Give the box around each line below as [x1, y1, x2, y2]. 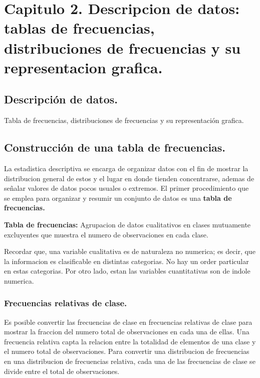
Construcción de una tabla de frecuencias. [4, 140, 226, 155]
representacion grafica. [4, 57, 163, 77]
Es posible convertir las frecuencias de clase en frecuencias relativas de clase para [4, 316, 252, 327]
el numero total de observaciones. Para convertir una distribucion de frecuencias [4, 346, 249, 356]
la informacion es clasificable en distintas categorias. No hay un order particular [4, 256, 249, 266]
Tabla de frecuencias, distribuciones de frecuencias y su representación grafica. [4, 115, 244, 125]
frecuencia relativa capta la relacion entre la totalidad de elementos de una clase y [4, 336, 256, 346]
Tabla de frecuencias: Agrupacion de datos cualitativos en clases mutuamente [4, 219, 251, 229]
